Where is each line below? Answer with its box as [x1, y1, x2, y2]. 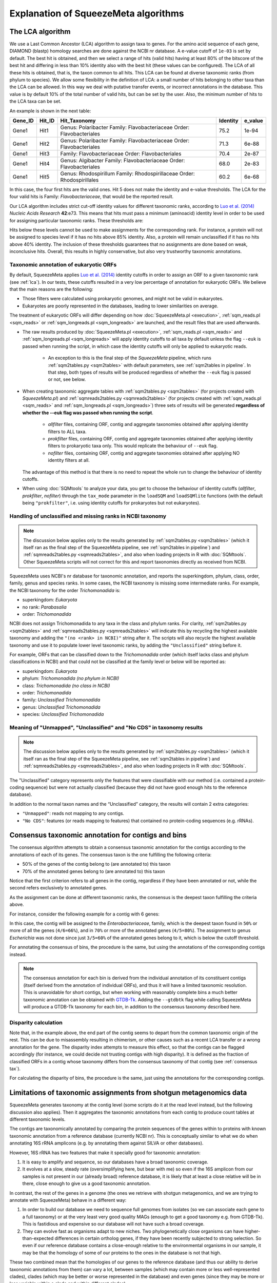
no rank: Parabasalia [22, 604, 67, 610]
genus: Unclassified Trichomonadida [22, 704, 101, 710]
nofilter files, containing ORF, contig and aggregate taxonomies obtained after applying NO [48, 450, 240, 456]
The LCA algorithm [9, 27, 71, 36]
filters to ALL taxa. [48, 429, 87, 435]
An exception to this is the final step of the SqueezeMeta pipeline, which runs [48, 355, 211, 361]
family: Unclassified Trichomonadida [22, 697, 101, 703]
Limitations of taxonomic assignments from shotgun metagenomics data [9, 1088, 247, 1097]
